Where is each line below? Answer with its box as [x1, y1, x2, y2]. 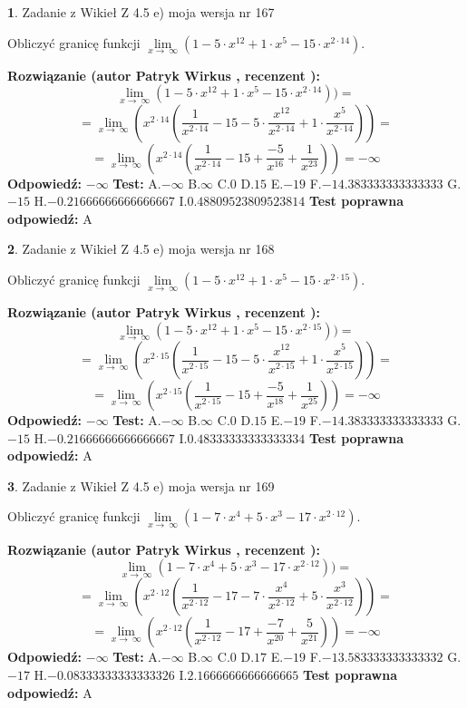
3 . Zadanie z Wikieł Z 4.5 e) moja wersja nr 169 [7, 476, 275, 495]
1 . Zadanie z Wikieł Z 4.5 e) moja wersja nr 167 [7, 3, 275, 21]
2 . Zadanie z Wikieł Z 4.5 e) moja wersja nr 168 [7, 239, 275, 258]
